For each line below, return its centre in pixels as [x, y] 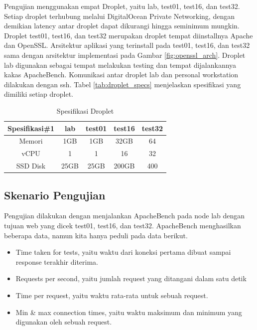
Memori [31, 141]
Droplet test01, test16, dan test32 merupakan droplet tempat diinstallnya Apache [128, 35]
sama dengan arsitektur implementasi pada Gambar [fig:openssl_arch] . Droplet [125, 55]
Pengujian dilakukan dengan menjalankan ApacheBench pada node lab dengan [125, 216]
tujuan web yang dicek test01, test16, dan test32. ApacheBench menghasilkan [123, 225]
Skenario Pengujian [55, 195]
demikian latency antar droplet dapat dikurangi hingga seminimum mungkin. [122, 26]
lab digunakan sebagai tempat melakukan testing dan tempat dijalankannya [120, 65]
